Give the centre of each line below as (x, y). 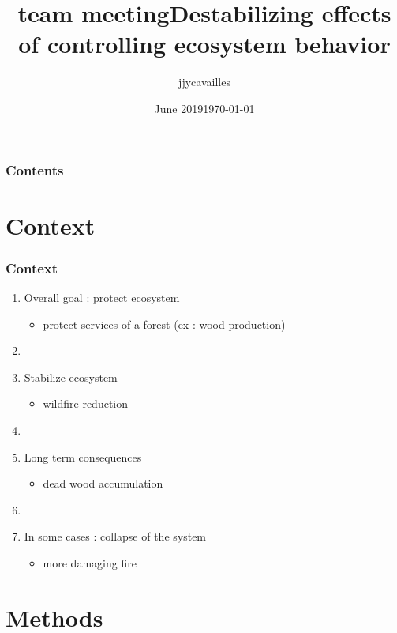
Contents (35, 170)
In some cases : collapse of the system (115, 536)
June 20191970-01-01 (204, 108)
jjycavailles (204, 82)
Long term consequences (83, 456)
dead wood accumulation (103, 483)
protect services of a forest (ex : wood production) (164, 324)
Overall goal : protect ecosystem (102, 298)
